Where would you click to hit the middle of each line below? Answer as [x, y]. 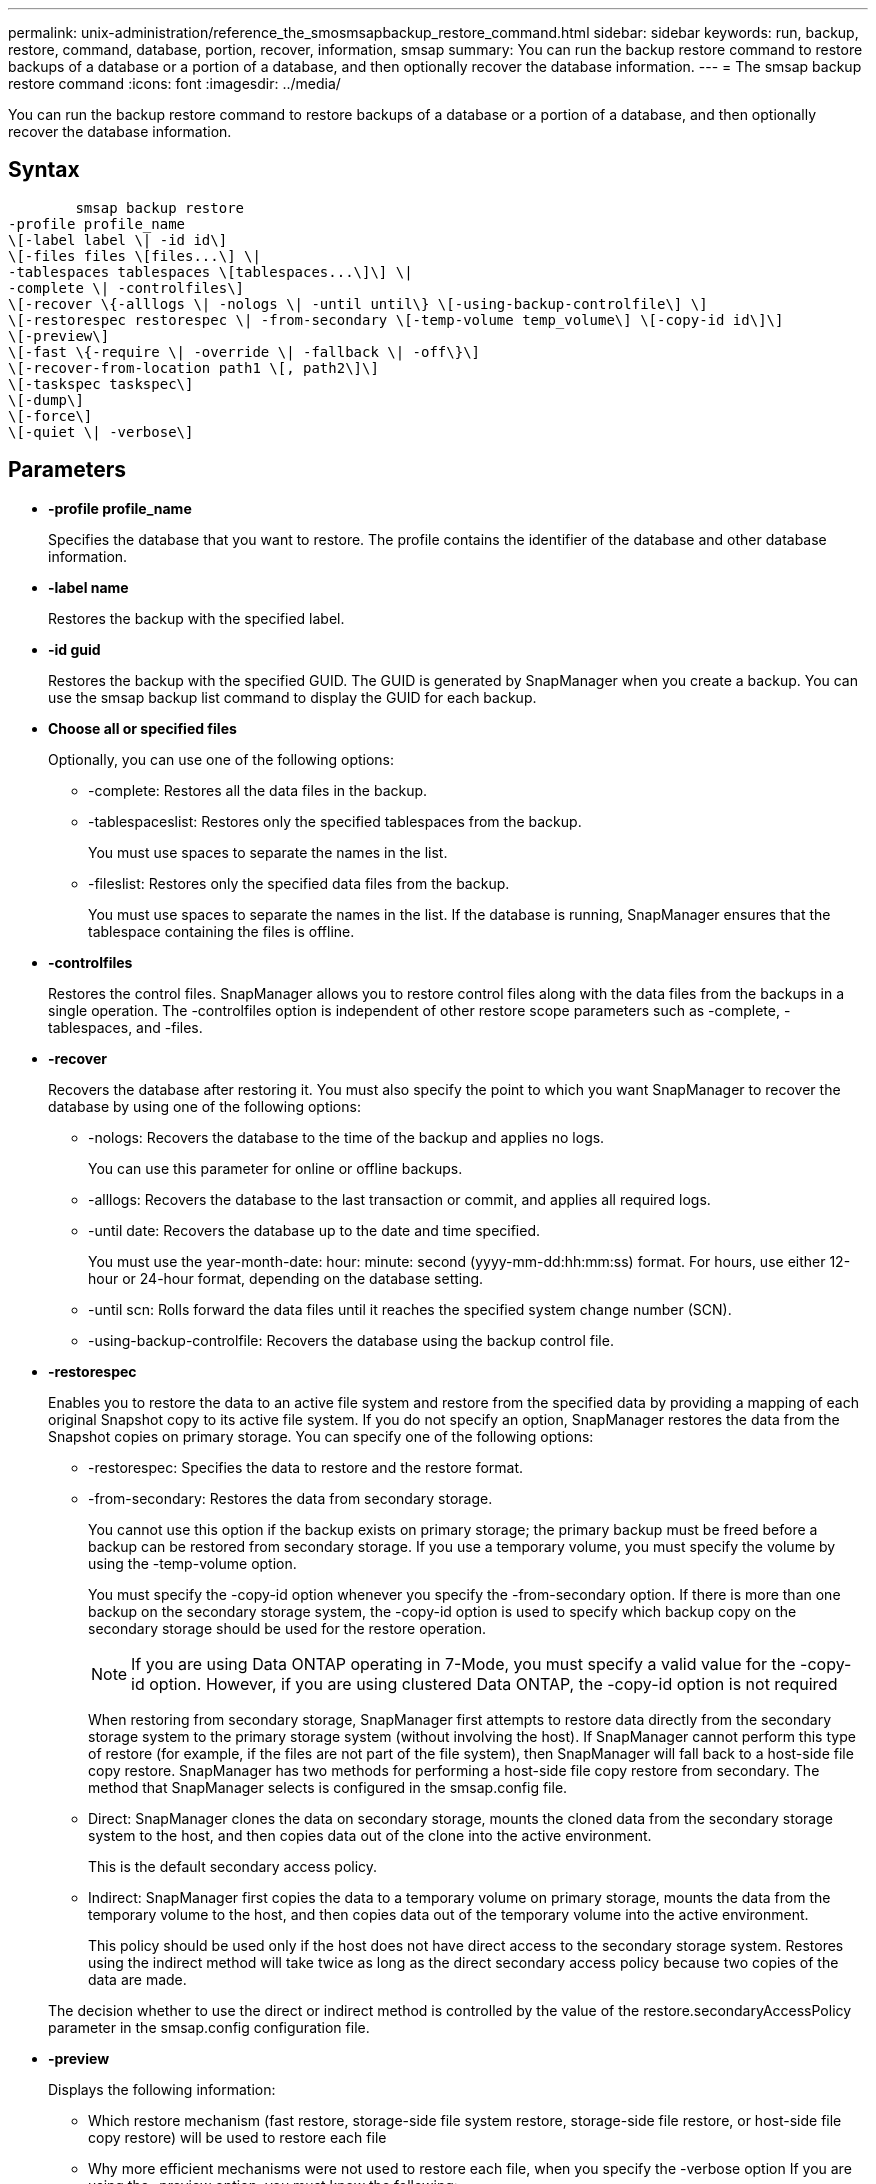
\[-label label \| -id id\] [118, 239]
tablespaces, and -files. [125, 1027]
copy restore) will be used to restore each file [237, 2137]
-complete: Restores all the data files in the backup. [258, 790]
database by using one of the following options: [204, 1106]
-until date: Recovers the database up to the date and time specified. [314, 1230]
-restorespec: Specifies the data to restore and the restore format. [306, 1467]
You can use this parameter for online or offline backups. [275, 1168]
